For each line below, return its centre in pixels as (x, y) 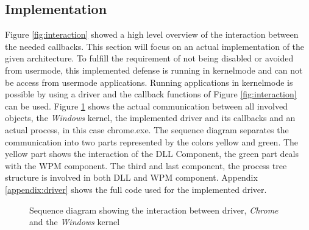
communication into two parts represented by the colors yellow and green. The (152, 141)
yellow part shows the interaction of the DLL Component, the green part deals (152, 154)
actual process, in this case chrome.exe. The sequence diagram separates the (147, 129)
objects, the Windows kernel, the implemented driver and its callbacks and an (150, 118)
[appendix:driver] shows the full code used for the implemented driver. (136, 189)
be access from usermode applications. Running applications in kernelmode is (149, 82)
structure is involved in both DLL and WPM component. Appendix (131, 177)
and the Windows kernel (75, 222)
